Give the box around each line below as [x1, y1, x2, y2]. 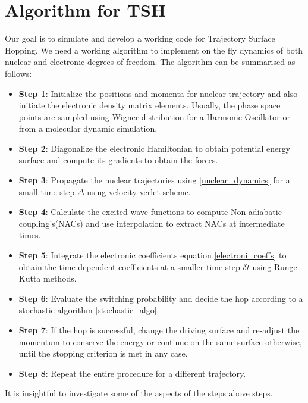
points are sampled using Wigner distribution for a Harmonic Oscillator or [18, 110, 290, 123]
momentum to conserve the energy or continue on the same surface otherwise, [18, 335, 302, 348]
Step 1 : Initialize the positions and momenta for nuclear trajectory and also [18, 87, 298, 99]
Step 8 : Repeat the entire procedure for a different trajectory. [18, 367, 246, 379]
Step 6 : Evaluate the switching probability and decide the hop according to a [18, 292, 303, 304]
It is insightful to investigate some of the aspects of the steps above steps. [5, 387, 273, 399]
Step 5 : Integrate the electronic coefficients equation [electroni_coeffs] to [18, 249, 287, 261]
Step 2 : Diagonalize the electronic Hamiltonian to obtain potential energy [18, 142, 291, 154]
